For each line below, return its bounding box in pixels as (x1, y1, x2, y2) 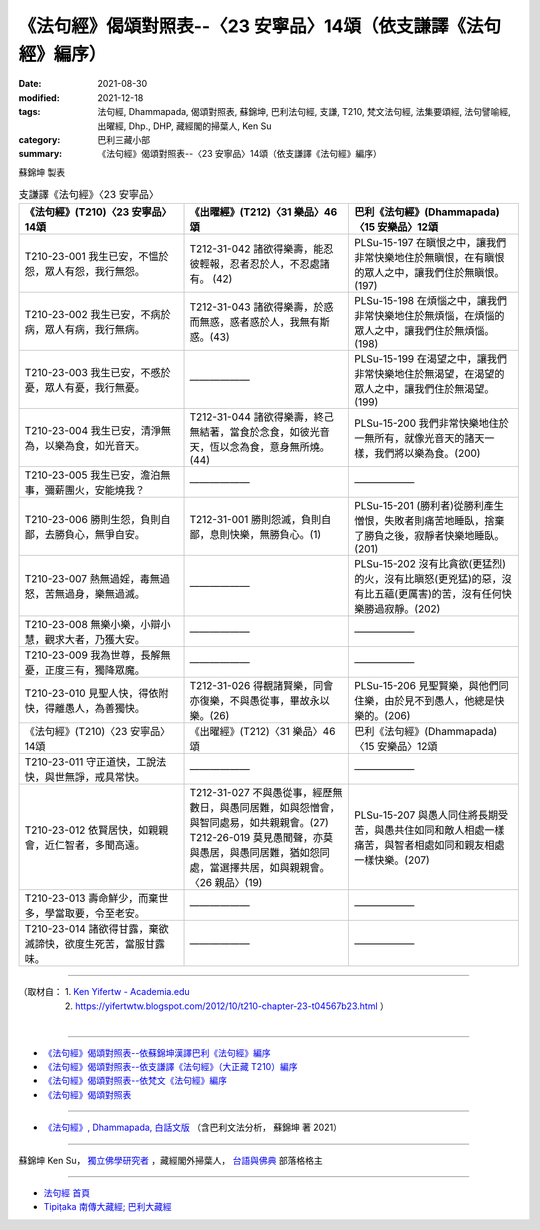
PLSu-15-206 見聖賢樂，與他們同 (354, 679, 509, 693)
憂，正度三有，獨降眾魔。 (24, 663, 145, 677)
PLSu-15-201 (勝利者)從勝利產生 (354, 499, 505, 513)
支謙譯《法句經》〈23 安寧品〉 (18, 188, 160, 202)
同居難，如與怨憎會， (239, 801, 340, 815)
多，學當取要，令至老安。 (24, 906, 145, 920)
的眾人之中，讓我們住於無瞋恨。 (354, 266, 505, 280)
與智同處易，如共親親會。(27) (189, 816, 329, 830)
